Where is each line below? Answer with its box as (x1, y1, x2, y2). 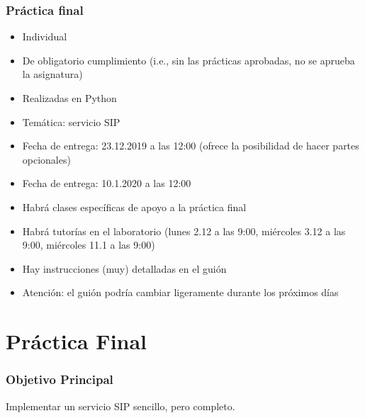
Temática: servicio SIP (22, 114, 120, 129)
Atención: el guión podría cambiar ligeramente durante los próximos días (22, 285, 339, 300)
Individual (22, 29, 67, 44)
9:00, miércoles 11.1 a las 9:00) (22, 237, 155, 252)
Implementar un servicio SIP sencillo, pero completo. (6, 398, 235, 413)
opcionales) (22, 152, 71, 166)
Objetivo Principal (6, 371, 113, 388)
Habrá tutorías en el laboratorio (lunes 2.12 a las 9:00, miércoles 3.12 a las (22, 223, 346, 238)
